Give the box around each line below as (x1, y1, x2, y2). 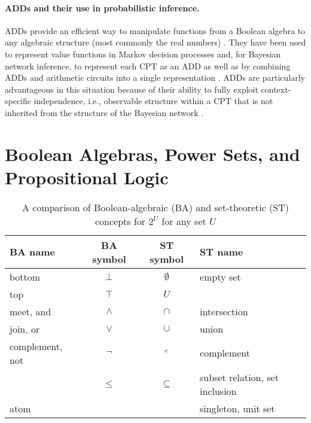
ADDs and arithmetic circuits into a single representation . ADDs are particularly (5, 71, 305, 84)
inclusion (200, 384, 237, 398)
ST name (200, 245, 243, 259)
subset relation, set (200, 370, 279, 384)
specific (5, 95, 32, 107)
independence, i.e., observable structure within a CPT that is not (33, 95, 273, 107)
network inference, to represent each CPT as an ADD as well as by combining (5, 59, 291, 72)
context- (261, 83, 291, 95)
